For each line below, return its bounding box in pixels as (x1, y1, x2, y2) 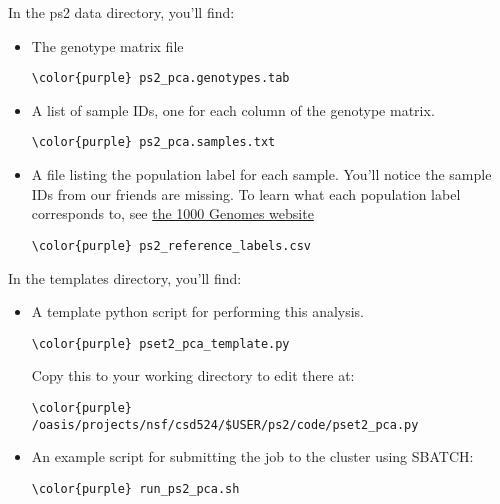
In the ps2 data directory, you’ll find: (8, 2, 235, 22)
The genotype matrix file (31, 35, 184, 56)
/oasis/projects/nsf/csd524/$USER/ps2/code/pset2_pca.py (31, 417, 419, 432)
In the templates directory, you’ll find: (8, 267, 242, 288)
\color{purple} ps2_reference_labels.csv (31, 238, 311, 253)
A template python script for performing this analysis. (31, 301, 365, 322)
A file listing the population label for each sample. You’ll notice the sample (31, 164, 492, 185)
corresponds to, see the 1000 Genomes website (31, 203, 314, 224)
